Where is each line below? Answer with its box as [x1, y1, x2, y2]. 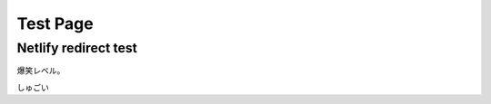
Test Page [16, 14, 95, 33]
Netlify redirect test [16, 40, 138, 56]
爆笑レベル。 [16, 65, 65, 76]
